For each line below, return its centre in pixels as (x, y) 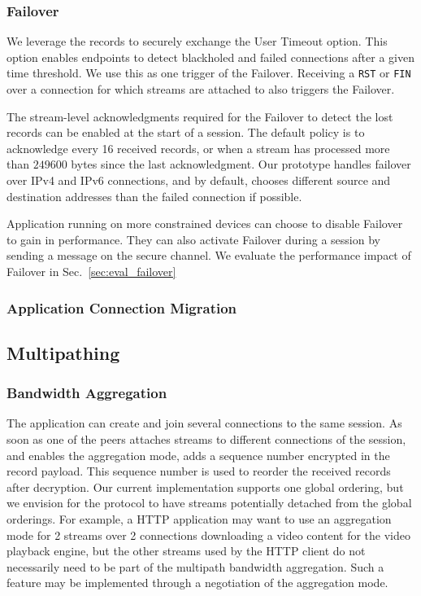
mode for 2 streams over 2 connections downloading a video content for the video (208, 535)
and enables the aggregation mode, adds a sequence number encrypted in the (198, 455)
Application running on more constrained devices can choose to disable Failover (205, 223)
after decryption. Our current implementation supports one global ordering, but (205, 486)
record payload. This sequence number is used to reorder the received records (199, 471)
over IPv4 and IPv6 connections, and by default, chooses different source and (199, 180)
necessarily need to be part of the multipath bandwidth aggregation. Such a (195, 566)
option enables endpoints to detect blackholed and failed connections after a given (210, 57)
